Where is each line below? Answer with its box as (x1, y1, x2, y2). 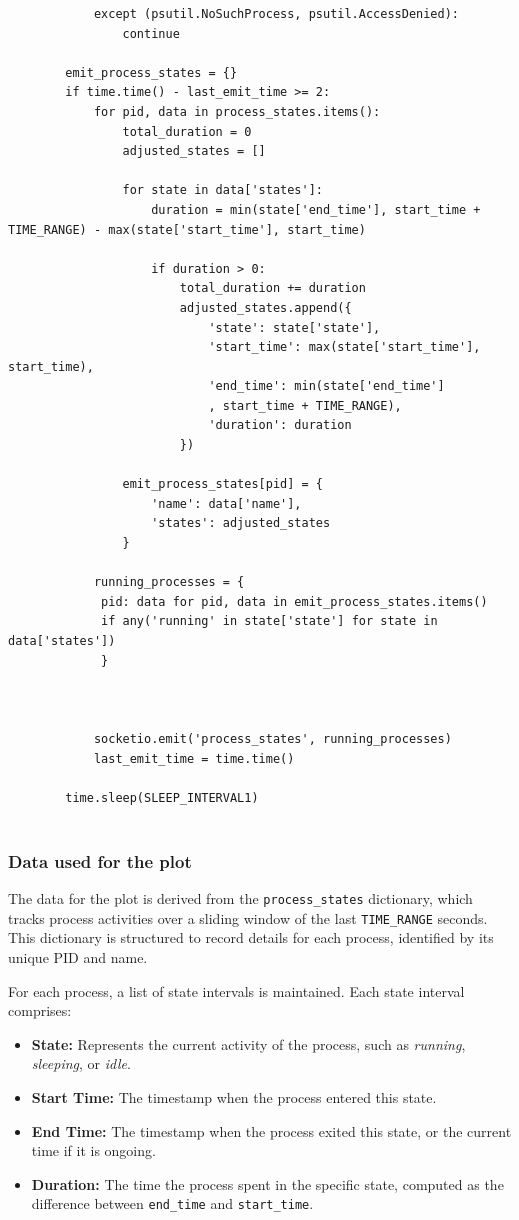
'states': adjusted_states (151, 516, 331, 531)
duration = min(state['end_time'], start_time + (151, 202, 481, 217)
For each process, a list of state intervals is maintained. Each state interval (8, 980, 465, 1001)
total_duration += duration (179, 281, 366, 296)
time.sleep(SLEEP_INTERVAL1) (65, 790, 259, 805)
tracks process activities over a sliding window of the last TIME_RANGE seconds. (8, 907, 488, 928)
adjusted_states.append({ (179, 300, 352, 315)
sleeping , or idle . (31, 1053, 131, 1074)
